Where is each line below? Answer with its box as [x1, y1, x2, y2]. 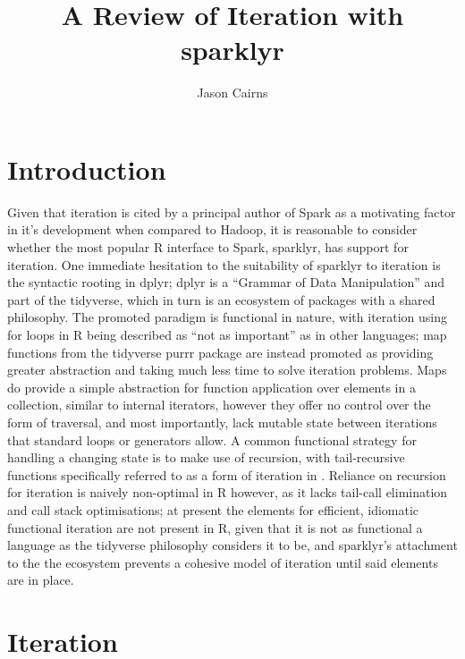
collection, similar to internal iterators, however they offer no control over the [7, 395, 431, 414]
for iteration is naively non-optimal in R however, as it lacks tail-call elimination [7, 483, 448, 502]
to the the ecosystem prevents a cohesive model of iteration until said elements [7, 553, 438, 571]
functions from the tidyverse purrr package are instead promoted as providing [7, 342, 434, 361]
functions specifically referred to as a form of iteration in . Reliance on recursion [7, 465, 446, 484]
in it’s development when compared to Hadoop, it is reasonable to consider [7, 220, 418, 239]
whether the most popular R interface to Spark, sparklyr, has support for [7, 238, 409, 257]
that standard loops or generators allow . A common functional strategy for [7, 430, 417, 449]
